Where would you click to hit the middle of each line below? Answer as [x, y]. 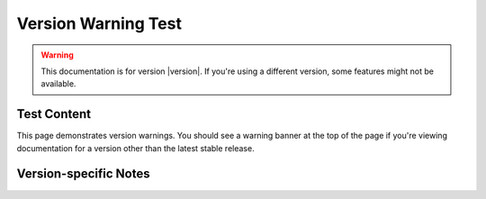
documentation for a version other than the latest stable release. [136, 148]
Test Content [54, 114]
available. [58, 84]
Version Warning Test [99, 23]
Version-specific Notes [83, 174]
